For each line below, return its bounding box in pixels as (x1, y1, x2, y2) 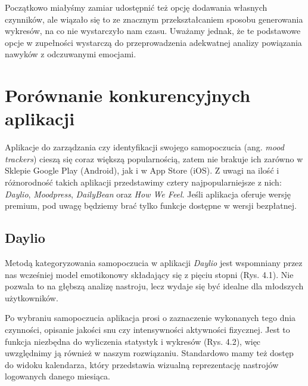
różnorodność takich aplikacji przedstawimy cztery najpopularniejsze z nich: (5, 176, 282, 189)
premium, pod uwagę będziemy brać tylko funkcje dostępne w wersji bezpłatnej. (5, 199, 297, 212)
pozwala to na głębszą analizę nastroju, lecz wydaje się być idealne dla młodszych (5, 280, 304, 292)
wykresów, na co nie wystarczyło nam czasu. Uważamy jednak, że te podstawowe (5, 24, 301, 37)
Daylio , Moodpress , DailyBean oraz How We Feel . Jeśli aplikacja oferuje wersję (5, 187, 291, 200)
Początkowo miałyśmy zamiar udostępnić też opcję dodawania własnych (5, 1, 267, 13)
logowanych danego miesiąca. (5, 370, 111, 382)
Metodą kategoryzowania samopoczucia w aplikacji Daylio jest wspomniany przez (5, 257, 303, 269)
